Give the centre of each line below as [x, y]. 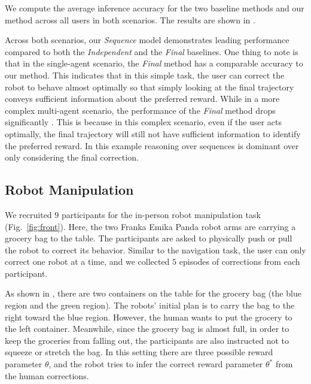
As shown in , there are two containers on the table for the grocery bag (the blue [153, 293]
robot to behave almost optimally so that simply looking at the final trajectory [150, 87]
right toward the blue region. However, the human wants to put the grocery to [149, 317]
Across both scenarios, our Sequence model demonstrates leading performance [147, 40]
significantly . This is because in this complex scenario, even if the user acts [144, 122]
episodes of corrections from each [240, 261]
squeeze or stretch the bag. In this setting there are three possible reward [139, 352]
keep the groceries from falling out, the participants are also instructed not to [147, 340]
